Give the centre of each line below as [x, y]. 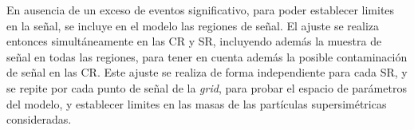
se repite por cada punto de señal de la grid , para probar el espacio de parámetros [207, 87]
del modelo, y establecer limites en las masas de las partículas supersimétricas [197, 103]
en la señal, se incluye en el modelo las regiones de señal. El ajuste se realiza [193, 25]
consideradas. [39, 119]
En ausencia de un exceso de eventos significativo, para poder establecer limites [201, 10]
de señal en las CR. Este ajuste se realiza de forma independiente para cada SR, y [207, 72]
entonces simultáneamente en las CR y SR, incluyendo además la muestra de [194, 41]
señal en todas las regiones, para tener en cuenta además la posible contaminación [207, 56]
